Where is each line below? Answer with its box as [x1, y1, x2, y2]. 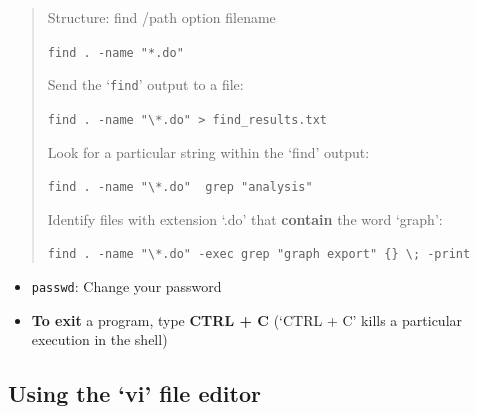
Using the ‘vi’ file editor [8, 378, 261, 409]
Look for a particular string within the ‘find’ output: [47, 141, 370, 162]
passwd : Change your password [31, 276, 222, 297]
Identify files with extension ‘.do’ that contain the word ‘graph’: [47, 208, 443, 229]
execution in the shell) [31, 329, 168, 350]
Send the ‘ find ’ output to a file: [47, 74, 244, 95]
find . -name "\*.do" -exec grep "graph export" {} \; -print [47, 247, 471, 262]
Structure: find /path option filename [47, 7, 276, 27]
